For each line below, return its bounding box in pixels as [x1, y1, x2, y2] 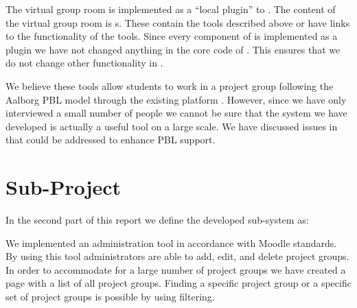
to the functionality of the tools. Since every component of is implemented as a [5, 29, 338, 43]
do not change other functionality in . [5, 56, 163, 70]
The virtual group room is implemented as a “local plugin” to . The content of [5, 2, 336, 16]
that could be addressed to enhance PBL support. [5, 132, 216, 147]
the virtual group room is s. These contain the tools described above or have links [5, 15, 350, 29]
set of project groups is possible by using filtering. [5, 289, 215, 304]
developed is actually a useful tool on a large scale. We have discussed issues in [5, 119, 338, 133]
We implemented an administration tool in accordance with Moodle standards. [5, 235, 337, 250]
